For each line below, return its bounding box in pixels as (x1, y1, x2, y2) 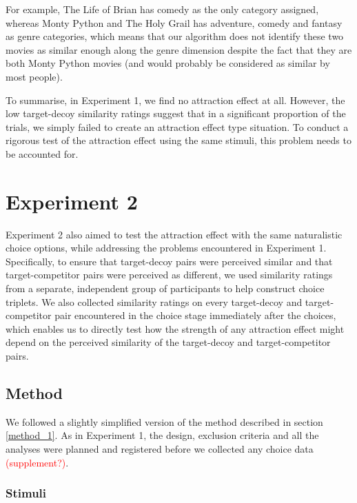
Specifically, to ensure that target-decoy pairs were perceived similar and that (6, 254, 333, 268)
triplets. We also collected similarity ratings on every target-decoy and (6, 294, 303, 309)
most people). (6, 69, 63, 83)
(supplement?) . (6, 455, 69, 469)
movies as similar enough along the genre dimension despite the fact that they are (6, 42, 352, 57)
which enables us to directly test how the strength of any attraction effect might (6, 321, 345, 336)
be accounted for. (6, 146, 79, 161)
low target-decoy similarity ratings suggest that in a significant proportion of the (6, 106, 346, 121)
